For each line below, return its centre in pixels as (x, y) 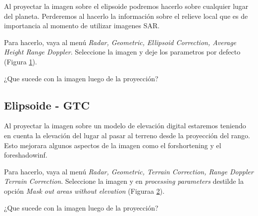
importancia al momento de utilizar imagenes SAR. (82, 26)
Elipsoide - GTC (47, 105)
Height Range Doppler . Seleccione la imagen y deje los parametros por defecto (122, 52)
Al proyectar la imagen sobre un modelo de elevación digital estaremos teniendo (125, 126)
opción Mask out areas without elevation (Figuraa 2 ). (84, 190)
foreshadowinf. (26, 155)
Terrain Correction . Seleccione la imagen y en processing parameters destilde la (124, 181)
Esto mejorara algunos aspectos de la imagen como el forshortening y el (113, 145)
